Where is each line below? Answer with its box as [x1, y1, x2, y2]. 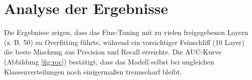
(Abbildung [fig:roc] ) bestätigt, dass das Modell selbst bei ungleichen [4, 56, 214, 66]
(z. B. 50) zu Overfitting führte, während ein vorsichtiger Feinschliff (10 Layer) [4, 36, 245, 47]
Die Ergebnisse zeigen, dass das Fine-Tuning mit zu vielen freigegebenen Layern [4, 27, 249, 37]
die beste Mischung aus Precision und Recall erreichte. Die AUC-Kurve [4, 46, 222, 57]
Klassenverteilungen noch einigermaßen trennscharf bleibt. [4, 66, 182, 76]
